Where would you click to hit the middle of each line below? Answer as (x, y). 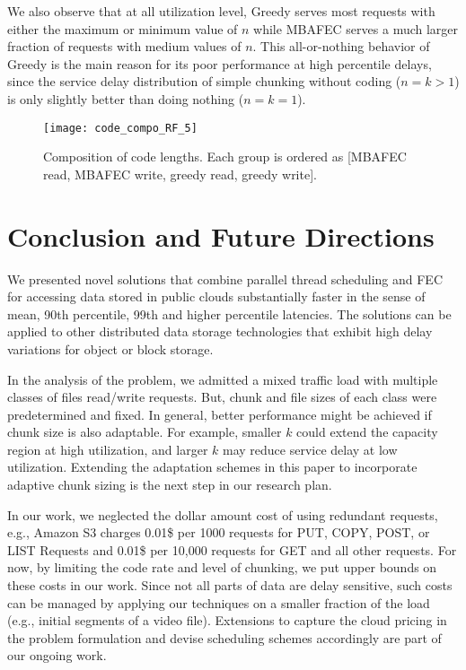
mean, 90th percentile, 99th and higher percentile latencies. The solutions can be (229, 313)
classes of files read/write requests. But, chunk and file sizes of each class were (222, 397)
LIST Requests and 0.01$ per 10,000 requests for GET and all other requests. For (232, 549)
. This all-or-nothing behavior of (341, 46)
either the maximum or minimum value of (123, 28)
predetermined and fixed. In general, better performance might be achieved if (220, 414)
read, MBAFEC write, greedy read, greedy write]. (180, 174)
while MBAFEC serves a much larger (356, 28)
